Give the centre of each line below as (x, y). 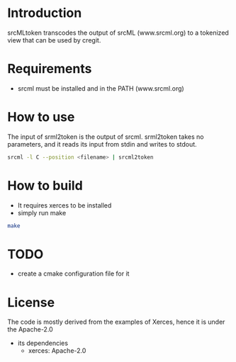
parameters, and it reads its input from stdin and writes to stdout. (102, 144)
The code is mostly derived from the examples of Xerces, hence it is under (116, 322)
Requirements (50, 69)
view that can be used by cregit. (54, 40)
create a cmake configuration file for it (73, 273)
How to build (45, 185)
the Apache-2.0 (30, 329)
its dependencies (43, 343)
